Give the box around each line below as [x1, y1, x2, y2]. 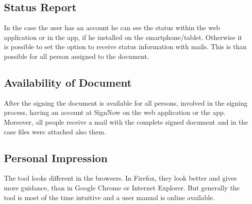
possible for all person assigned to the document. [4, 51, 149, 61]
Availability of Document [4, 74, 132, 90]
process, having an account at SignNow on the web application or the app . [4, 107, 226, 117]
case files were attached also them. [4, 126, 106, 136]
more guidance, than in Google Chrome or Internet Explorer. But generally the [4, 182, 240, 192]
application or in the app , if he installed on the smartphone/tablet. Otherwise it [4, 32, 242, 42]
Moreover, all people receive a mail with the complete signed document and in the [4, 116, 248, 127]
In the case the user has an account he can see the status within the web [4, 22, 220, 33]
